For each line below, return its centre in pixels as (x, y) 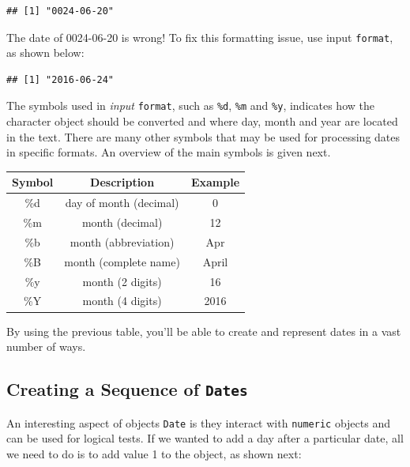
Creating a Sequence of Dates (127, 389)
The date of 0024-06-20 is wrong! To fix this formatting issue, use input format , (200, 37)
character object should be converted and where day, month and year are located (202, 121)
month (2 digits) (122, 281)
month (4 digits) (122, 301)
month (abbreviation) (122, 241)
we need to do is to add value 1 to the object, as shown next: (154, 453)
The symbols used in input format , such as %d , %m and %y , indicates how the (190, 105)
